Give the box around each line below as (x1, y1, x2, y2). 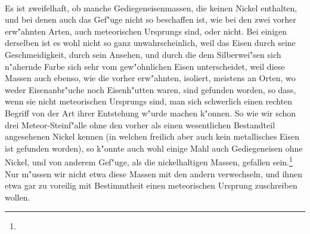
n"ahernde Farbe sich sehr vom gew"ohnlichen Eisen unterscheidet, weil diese (5, 60, 285, 72)
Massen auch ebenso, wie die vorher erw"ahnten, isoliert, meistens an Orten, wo (5, 72, 296, 84)
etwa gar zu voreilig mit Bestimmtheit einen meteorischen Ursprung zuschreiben (5, 179, 297, 192)
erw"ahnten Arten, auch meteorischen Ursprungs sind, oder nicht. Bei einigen (5, 24, 287, 37)
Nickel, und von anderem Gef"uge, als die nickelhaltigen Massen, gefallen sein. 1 (5, 154, 293, 168)
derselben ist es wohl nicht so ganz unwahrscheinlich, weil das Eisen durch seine (5, 36, 296, 49)
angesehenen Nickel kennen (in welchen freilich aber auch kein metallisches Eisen (5, 130, 300, 143)
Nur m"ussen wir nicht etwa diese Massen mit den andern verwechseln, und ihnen (5, 167, 302, 180)
